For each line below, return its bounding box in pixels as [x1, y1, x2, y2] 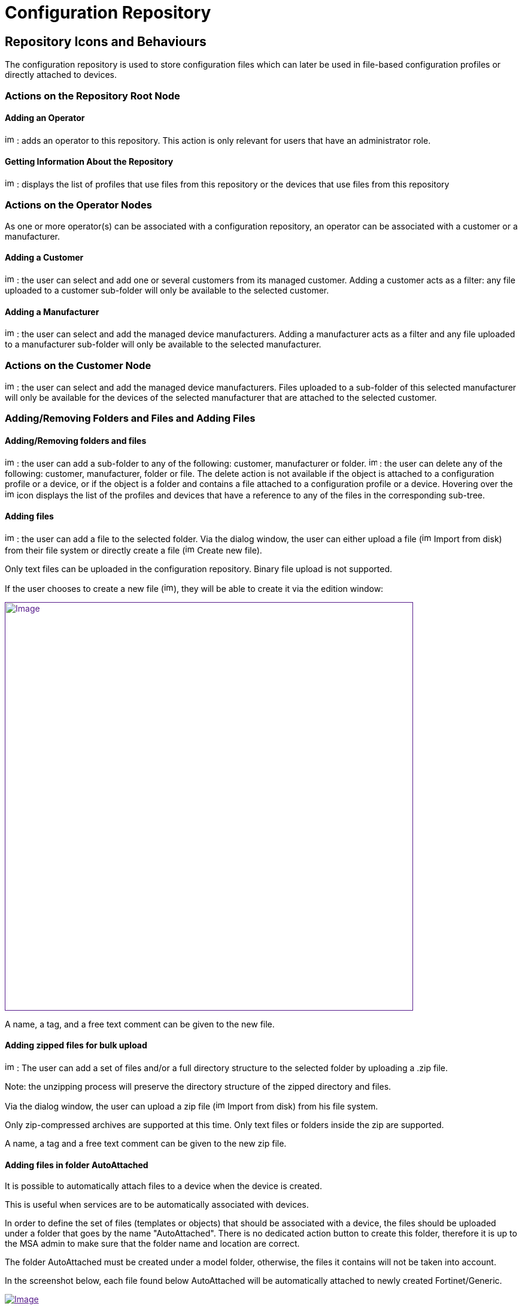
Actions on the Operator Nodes [5, 199, 152, 211]
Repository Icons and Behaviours [5, 34, 207, 49]
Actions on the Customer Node [5, 359, 151, 371]
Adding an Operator [5, 113, 85, 123]
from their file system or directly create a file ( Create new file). [5, 545, 262, 555]
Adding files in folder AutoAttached [5, 1159, 148, 1170]
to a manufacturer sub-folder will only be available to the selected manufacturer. [5, 339, 321, 350]
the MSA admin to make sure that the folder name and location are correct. [5, 1238, 300, 1249]
